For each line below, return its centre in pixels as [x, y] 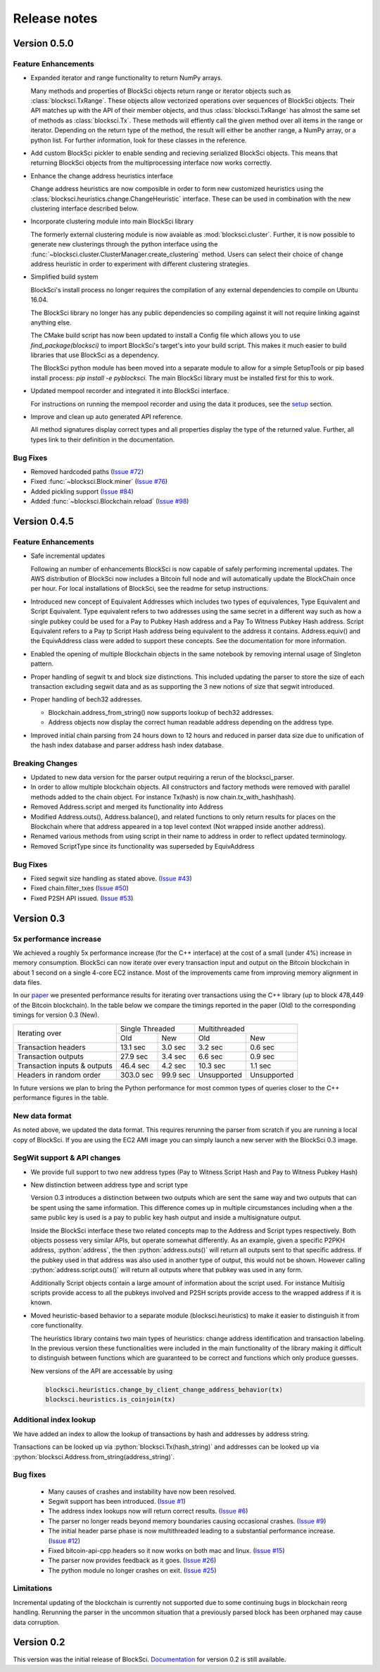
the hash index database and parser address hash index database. [127, 745]
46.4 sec [135, 1066]
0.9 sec [262, 1056]
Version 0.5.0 [43, 43]
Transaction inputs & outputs [65, 1066]
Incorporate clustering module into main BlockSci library [112, 221]
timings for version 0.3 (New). [56, 1015]
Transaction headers [51, 1047]
